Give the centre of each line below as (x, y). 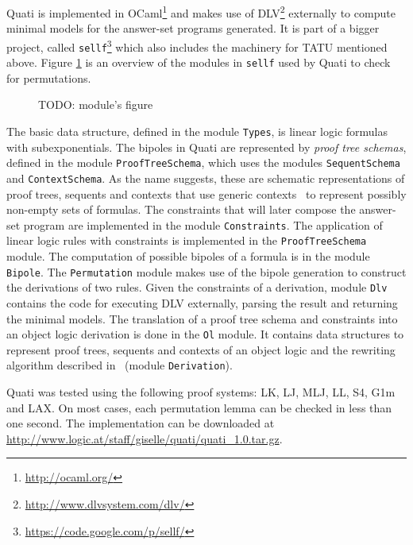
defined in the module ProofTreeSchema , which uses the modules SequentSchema (203, 162)
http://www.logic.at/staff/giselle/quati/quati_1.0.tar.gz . (145, 438)
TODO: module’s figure (96, 104)
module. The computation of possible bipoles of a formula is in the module (188, 256)
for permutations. (49, 77)
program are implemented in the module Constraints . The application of (203, 224)
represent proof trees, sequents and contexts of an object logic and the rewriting (201, 349)
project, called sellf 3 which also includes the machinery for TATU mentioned (197, 45)
